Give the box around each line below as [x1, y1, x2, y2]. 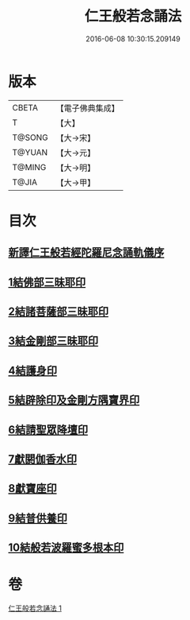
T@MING [12, 161, 47, 172]
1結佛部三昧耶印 [8, 275, 86, 289]
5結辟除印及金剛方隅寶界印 [8, 393, 140, 407]
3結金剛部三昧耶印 [8, 335, 99, 348]
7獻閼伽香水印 [8, 452, 78, 466]
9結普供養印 [8, 511, 67, 525]
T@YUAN [12, 146, 48, 157]
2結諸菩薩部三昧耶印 [8, 305, 109, 319]
